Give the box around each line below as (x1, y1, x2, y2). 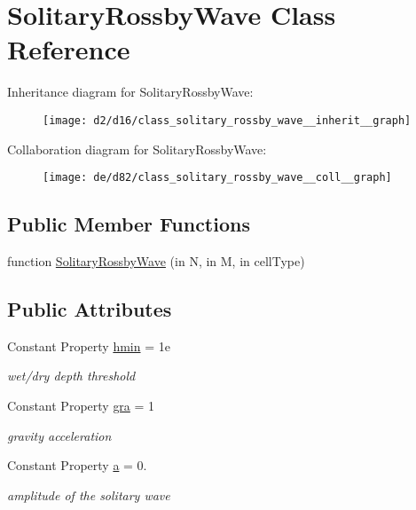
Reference (7, 31, 130, 67)
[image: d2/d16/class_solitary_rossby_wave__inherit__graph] (43, 114, 412, 127)
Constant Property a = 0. (7, 456, 147, 475)
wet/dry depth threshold (7, 366, 136, 385)
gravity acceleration (7, 426, 112, 444)
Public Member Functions (7, 210, 250, 238)
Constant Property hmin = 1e (7, 336, 170, 355)
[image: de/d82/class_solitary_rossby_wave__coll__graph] (43, 171, 392, 184)
